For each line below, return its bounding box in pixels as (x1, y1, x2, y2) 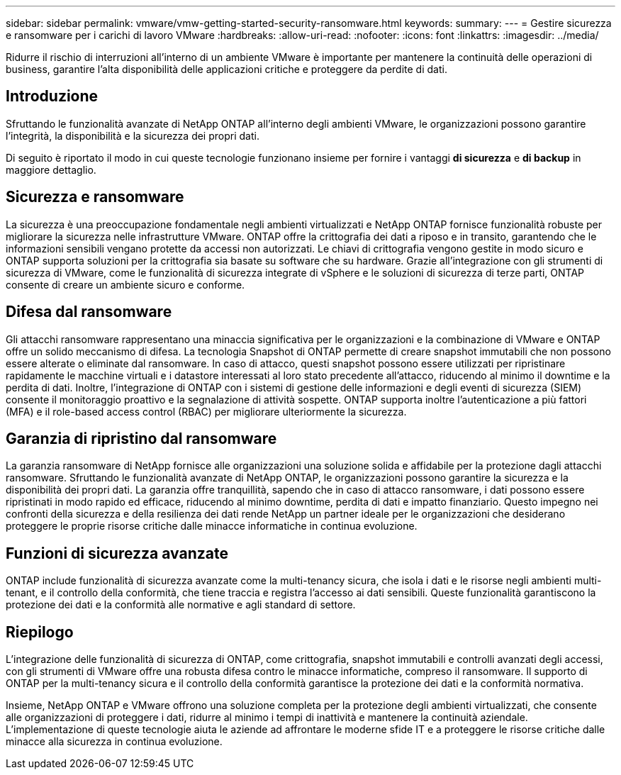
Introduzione (6, 87, 99, 106)
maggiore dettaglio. (6, 163, 96, 176)
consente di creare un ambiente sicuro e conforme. (6, 278, 245, 291)
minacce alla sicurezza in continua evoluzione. (6, 735, 223, 748)
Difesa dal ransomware (6, 303, 172, 321)
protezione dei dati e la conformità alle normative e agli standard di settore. (6, 598, 356, 611)
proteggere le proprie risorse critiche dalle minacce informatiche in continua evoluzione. (6, 520, 418, 533)
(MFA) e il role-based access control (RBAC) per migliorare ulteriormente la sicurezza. (6, 405, 407, 418)
